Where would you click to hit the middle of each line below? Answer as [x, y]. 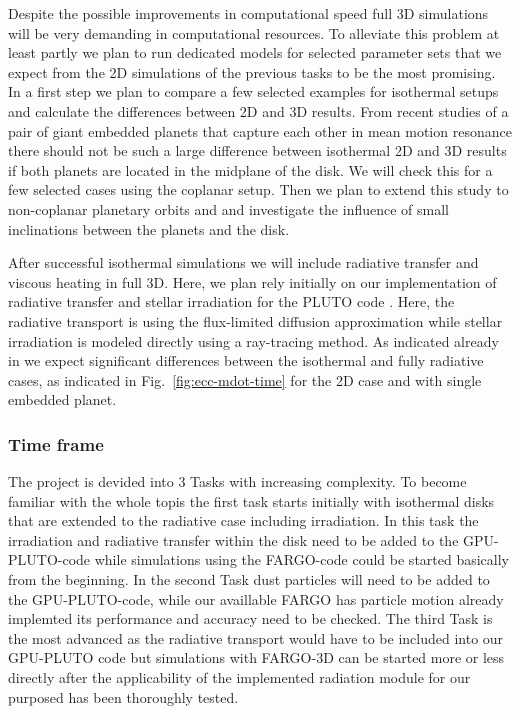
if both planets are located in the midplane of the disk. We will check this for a [250, 169]
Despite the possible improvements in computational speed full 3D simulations [248, 13]
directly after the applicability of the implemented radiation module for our [239, 677]
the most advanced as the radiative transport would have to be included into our [256, 637]
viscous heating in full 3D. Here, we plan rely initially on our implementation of [252, 281]
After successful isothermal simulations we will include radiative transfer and [243, 262]
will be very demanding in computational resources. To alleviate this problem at [254, 32]
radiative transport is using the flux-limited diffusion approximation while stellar [255, 320]
